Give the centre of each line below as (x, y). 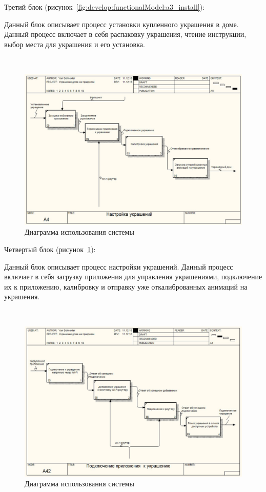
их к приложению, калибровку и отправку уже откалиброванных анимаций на (126, 286)
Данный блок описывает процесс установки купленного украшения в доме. (121, 24)
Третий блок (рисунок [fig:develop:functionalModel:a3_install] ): (105, 7)
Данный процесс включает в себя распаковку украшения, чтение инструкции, (125, 34)
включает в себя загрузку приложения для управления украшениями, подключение (133, 276)
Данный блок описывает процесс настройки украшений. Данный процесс (119, 266)
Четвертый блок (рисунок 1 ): (50, 249)
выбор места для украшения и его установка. (75, 44)
